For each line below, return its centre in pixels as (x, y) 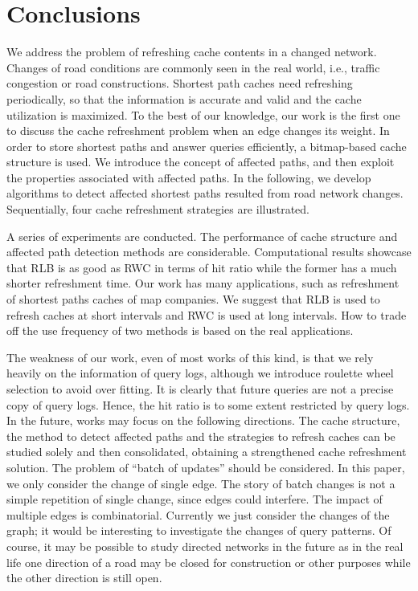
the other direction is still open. (84, 578)
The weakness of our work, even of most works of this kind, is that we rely (190, 357)
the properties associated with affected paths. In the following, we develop (189, 177)
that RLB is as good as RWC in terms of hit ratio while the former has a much (202, 267)
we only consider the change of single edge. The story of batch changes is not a (201, 483)
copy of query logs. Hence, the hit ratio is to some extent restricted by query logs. (208, 404)
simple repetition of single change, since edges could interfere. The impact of (195, 499)
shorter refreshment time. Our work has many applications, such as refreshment (203, 283)
